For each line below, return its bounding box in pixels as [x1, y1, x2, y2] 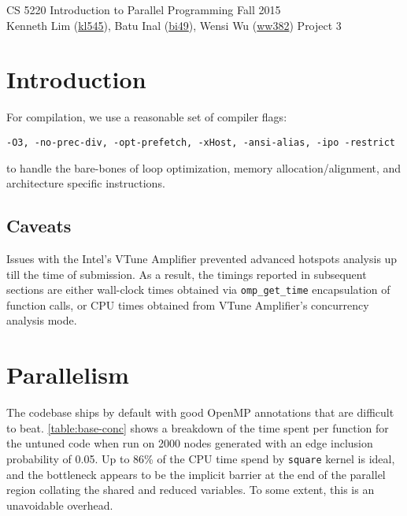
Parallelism [6, 358, 129, 391]
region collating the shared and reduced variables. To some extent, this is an [6, 481, 375, 498]
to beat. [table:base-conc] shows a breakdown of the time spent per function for [6, 419, 389, 436]
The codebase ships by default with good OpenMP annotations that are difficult [6, 404, 394, 421]
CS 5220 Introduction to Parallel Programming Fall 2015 [6, 2, 281, 17]
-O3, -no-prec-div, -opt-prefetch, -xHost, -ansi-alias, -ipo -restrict [6, 136, 395, 148]
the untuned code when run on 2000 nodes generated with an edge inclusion [6, 435, 373, 451]
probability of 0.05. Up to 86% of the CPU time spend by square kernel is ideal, [6, 450, 395, 466]
